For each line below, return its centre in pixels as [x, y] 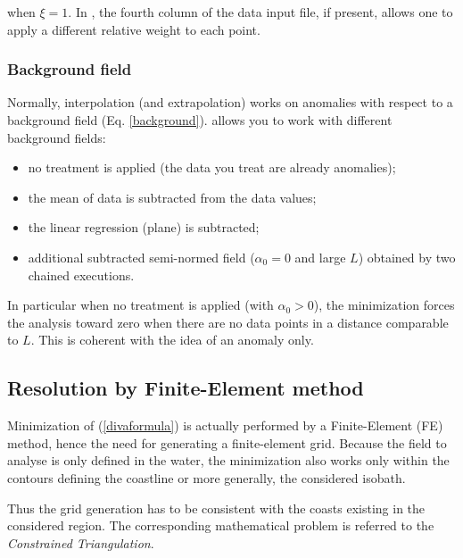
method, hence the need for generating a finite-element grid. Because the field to [227, 442]
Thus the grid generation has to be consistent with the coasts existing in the [216, 508]
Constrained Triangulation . [81, 542]
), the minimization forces [384, 305]
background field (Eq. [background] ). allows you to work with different [200, 120]
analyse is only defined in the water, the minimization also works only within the [228, 460]
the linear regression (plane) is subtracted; [144, 227]
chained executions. [81, 275]
